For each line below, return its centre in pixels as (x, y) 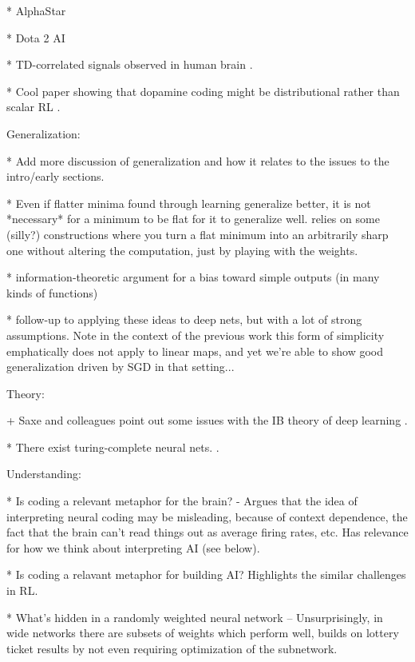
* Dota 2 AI (36, 37)
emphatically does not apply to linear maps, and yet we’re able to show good (195, 351)
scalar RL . (34, 107)
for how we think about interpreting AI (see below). (133, 547)
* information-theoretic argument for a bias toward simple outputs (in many (193, 277)
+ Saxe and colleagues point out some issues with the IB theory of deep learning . (207, 420)
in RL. (22, 590)
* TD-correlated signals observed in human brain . (130, 64)
